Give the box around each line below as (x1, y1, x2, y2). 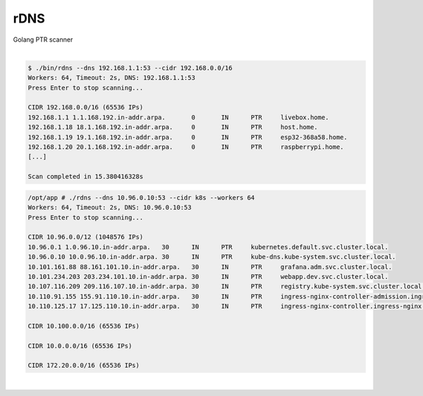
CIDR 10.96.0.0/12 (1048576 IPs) (27, 233, 144, 241)
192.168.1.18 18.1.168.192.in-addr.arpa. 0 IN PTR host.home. (27, 124, 319, 131)
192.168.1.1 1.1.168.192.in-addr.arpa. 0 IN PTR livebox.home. (27, 113, 329, 121)
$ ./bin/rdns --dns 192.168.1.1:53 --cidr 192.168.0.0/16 (27, 64, 233, 72)
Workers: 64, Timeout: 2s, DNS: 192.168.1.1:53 (27, 74, 195, 82)
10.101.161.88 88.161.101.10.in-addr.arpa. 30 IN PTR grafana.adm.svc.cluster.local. (27, 263, 393, 271)
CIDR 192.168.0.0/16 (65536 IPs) (27, 103, 144, 112)
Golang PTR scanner (13, 35, 73, 44)
